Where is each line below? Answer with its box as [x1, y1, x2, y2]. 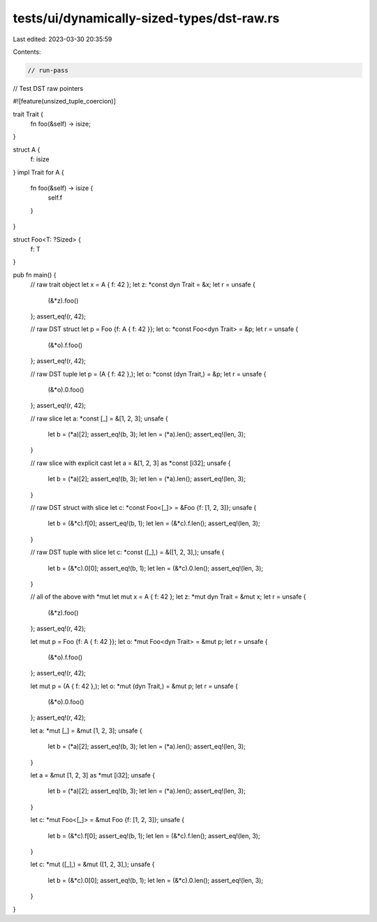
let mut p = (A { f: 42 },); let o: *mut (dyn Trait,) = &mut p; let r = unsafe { [30, 682, 239, 690]
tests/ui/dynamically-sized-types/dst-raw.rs [13, 10, 280, 26]
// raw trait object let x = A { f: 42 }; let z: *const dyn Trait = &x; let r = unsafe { [30, 280, 256, 289]
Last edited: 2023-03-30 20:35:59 [13, 35, 112, 43]
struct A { [13, 145, 40, 154]
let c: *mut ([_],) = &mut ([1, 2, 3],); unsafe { [30, 860, 155, 869]
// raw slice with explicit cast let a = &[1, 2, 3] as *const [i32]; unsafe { [30, 458, 231, 467]
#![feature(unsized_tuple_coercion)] [13, 97, 117, 105]
